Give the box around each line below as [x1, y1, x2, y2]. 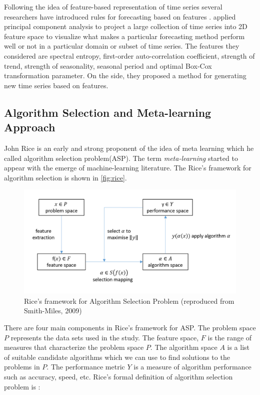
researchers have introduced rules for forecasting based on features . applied [4, 11, 236, 22]
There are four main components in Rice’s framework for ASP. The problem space [4, 322, 256, 332]
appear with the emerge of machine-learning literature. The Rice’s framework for [4, 162, 251, 173]
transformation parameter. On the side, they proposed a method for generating [4, 70, 246, 81]
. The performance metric [46, 361, 125, 372]
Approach [4, 119, 55, 135]
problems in [4, 361, 40, 372]
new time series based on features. [4, 80, 108, 90]
